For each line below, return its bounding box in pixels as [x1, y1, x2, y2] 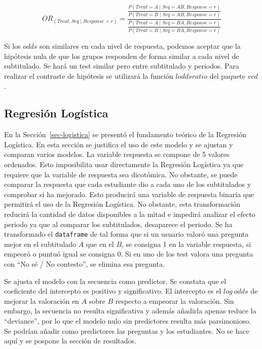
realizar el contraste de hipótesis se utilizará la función [4, 70, 173, 81]
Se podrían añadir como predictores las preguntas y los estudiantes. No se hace [4, 325, 249, 336]
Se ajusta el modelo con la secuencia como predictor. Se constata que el [4, 275, 227, 286]
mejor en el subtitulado [4, 238, 77, 249]
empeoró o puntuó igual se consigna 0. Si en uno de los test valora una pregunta [4, 248, 253, 259]
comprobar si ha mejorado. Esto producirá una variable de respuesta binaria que [4, 188, 254, 199]
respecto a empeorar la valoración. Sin [115, 295, 234, 306]
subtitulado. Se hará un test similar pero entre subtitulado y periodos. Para [4, 60, 239, 71]
